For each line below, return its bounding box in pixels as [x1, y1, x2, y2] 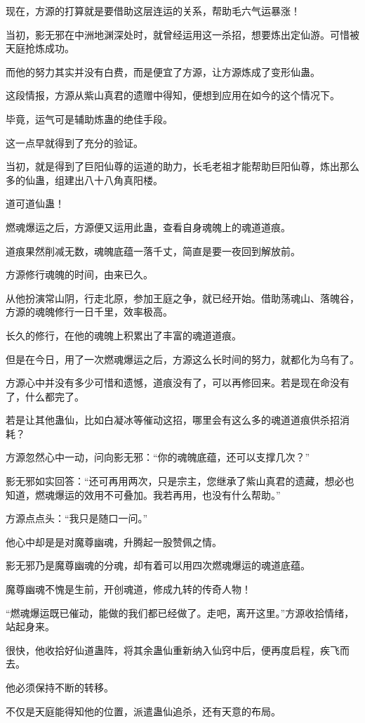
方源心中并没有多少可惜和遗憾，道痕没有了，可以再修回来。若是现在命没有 [6, 375, 350, 390]
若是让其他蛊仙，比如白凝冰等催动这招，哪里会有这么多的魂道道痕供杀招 [6, 412, 340, 427]
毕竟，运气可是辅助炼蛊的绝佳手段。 [6, 111, 173, 126]
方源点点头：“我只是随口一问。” [6, 511, 148, 526]
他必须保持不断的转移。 [6, 680, 114, 694]
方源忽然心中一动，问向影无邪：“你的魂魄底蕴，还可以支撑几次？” [6, 450, 310, 464]
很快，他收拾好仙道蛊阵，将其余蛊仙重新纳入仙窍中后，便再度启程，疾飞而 [6, 642, 350, 657]
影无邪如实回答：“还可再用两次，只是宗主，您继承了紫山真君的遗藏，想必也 [6, 474, 354, 488]
